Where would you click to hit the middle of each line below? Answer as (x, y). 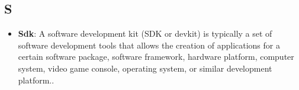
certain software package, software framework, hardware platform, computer (156, 57)
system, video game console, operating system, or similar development (145, 68)
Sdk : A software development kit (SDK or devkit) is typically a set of (145, 33)
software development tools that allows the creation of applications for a (149, 45)
